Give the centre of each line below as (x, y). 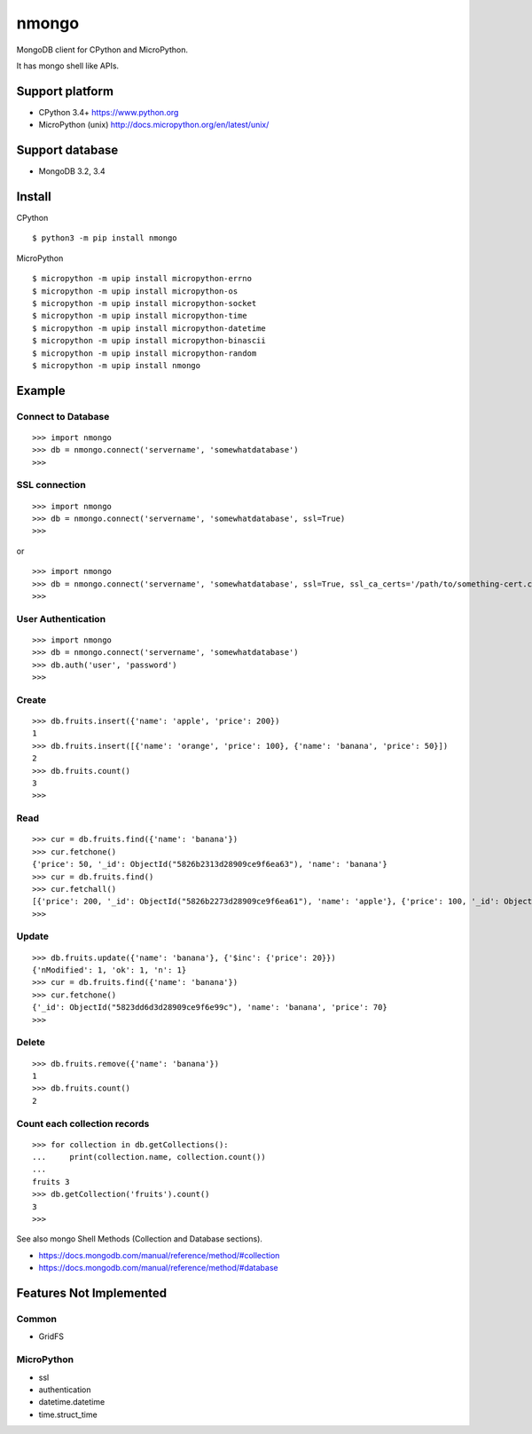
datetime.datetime (72, 1402)
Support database (67, 150)
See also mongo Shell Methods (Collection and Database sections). (140, 1239)
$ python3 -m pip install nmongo (105, 238)
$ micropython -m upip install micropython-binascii (149, 341)
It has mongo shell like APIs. (68, 66)
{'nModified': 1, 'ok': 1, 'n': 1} (110, 970)
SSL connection (51, 485)
